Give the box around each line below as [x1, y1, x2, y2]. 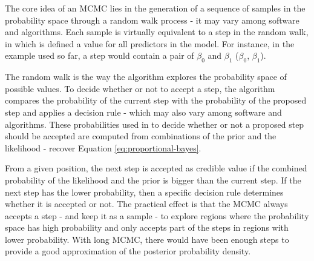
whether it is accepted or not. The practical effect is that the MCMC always [5, 197, 288, 210]
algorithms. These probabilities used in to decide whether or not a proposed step [5, 117, 304, 130]
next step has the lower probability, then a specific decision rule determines [5, 185, 284, 198]
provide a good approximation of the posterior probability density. [5, 245, 251, 257]
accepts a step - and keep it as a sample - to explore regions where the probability [5, 209, 309, 222]
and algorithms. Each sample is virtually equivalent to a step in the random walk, [5, 25, 309, 38]
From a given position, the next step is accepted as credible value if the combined [5, 162, 307, 174]
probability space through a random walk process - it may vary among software [5, 13, 299, 26]
